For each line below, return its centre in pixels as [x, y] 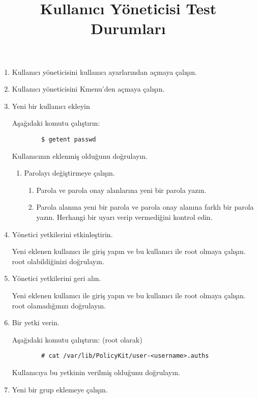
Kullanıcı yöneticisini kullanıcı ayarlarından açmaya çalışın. [104, 72]
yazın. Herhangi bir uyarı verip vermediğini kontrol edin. [124, 217]
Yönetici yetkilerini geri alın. [56, 278]
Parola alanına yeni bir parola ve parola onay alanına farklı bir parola [145, 207]
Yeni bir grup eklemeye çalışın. [60, 389]
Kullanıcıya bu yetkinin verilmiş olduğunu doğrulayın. [96, 372]
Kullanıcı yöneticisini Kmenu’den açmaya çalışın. [88, 89]
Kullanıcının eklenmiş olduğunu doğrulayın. [80, 155]
